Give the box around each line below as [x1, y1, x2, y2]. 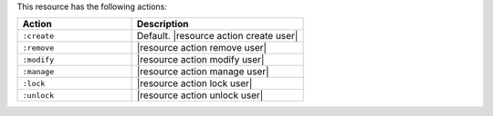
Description [137, 18, 189, 31]
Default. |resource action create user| [137, 30, 299, 43]
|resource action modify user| [137, 53, 265, 66]
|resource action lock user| [137, 77, 253, 90]
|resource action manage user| [137, 65, 269, 78]
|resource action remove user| [137, 42, 267, 54]
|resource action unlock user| [137, 89, 264, 101]
